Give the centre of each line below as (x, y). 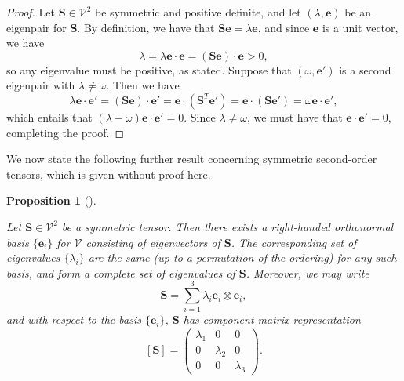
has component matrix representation (272, 319)
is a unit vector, (360, 27)
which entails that (49, 116)
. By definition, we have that (146, 27)
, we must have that (295, 116)
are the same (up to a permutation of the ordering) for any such (242, 258)
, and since (284, 27)
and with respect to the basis (74, 319)
